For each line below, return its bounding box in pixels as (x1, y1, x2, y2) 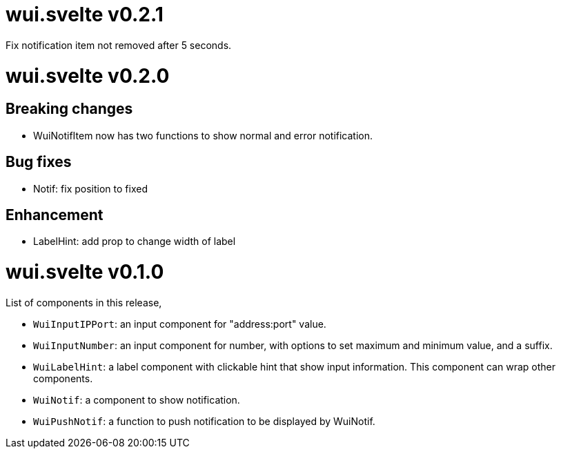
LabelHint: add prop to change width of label (33, 235, 236, 248)
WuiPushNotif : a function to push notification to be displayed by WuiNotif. (33, 415, 375, 427)
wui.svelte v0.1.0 (6, 260, 164, 284)
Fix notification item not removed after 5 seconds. (6, 39, 232, 51)
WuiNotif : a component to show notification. (33, 393, 240, 406)
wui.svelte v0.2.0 (6, 63, 170, 88)
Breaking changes (6, 100, 133, 118)
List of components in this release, (6, 296, 162, 308)
